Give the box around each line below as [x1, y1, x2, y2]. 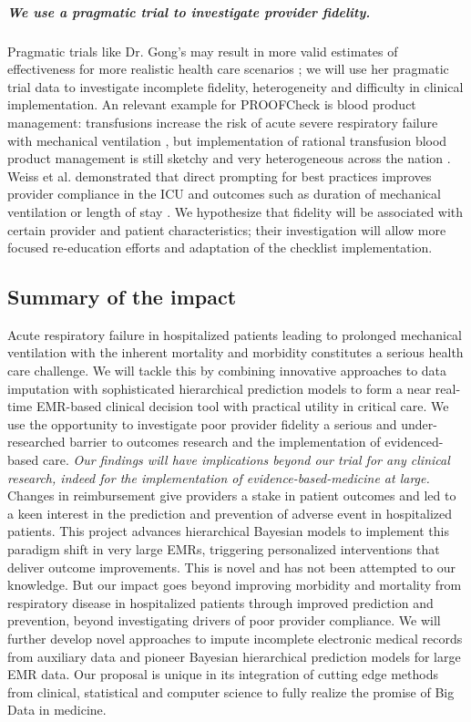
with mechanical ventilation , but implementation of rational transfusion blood [7, 130, 447, 150]
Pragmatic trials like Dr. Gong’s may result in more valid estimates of [7, 41, 398, 60]
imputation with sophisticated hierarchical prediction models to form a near [7, 378, 432, 397]
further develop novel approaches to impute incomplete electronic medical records [7, 628, 463, 647]
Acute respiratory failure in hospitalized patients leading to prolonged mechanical [7, 325, 463, 344]
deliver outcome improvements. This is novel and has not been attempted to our [7, 557, 456, 576]
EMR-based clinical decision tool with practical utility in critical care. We [36, 397, 449, 416]
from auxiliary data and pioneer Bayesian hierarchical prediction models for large [7, 646, 461, 665]
